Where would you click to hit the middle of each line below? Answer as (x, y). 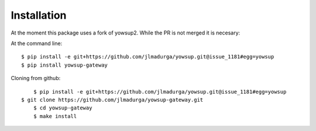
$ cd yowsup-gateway (63, 108)
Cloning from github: (36, 78)
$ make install (55, 116)
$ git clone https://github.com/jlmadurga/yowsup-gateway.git (112, 100)
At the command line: (37, 43)
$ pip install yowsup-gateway (65, 65)
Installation (39, 15)
